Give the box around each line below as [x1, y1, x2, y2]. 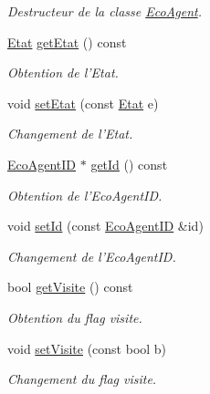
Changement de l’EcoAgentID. [7, 246, 176, 265]
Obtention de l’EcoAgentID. [7, 185, 163, 204]
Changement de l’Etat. [7, 124, 133, 143]
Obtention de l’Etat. [7, 63, 119, 82]
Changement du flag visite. [7, 369, 157, 389]
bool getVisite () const [7, 277, 133, 296]
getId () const [90, 154, 168, 173]
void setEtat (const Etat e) [7, 93, 159, 112]
